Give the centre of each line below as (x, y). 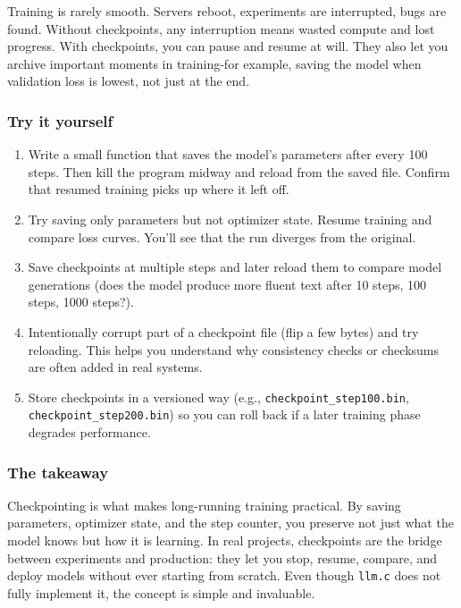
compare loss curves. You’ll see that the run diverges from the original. (222, 236)
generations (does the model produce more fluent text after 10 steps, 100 (227, 284)
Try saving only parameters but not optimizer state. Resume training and (230, 219)
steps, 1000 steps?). (81, 302)
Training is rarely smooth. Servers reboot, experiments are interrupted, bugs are (227, 11)
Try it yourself (60, 120)
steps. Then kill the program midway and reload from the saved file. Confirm (239, 171)
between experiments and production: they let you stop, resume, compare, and (222, 557)
